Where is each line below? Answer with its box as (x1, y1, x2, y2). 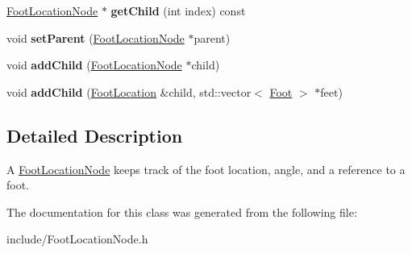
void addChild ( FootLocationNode (6, 56, 182, 73)
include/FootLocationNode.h (6, 230, 148, 247)
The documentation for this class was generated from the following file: (6, 203, 357, 220)
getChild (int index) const (110, 2, 246, 19)
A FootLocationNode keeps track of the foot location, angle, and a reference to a (6, 160, 406, 177)
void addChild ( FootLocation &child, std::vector (6, 83, 252, 100)
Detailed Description (6, 122, 183, 147)
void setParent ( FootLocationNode (6, 29, 185, 46)
